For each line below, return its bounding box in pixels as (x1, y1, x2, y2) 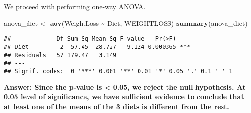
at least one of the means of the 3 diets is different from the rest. (4, 101, 229, 111)
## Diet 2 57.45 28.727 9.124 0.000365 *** (4, 43, 191, 50)
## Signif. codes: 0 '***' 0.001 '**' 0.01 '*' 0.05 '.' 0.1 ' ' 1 (4, 68, 233, 75)
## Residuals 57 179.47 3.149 (4, 51, 117, 59)
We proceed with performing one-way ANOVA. (4, 1, 146, 11)
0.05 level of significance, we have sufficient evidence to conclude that (4, 91, 244, 102)
